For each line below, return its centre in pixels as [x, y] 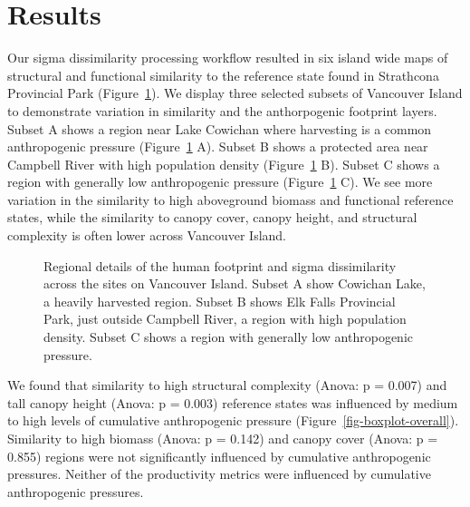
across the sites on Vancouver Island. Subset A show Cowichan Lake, [235, 283]
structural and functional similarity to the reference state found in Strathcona [223, 75]
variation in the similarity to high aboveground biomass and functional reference [230, 199]
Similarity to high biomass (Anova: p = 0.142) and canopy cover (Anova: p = [223, 438]
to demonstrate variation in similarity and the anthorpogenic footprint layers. [222, 110]
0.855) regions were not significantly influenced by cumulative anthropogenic [219, 456]
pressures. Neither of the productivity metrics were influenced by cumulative [219, 474]
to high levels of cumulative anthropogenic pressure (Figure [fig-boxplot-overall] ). [233, 420]
